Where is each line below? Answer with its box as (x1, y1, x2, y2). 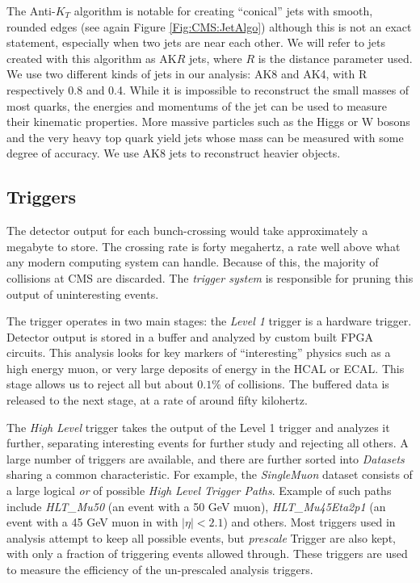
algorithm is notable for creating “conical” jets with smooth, (73, 2, 373, 19)
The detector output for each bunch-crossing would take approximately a (6, 222, 368, 239)
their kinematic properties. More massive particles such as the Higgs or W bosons (6, 113, 410, 130)
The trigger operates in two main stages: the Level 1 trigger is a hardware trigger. (6, 312, 412, 329)
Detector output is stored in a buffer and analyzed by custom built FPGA (6, 328, 374, 345)
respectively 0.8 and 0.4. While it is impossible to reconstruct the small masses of (6, 81, 409, 98)
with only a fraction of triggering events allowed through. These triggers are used (6, 545, 408, 562)
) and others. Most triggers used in (223, 514, 396, 531)
